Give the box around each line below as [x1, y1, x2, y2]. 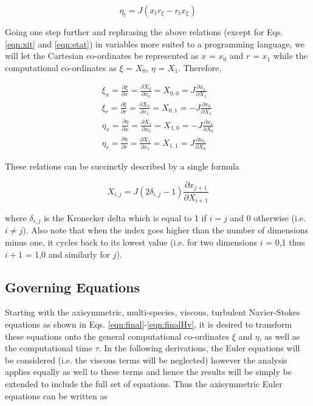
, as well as [259, 329, 300, 342]
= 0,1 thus [266, 236, 305, 249]
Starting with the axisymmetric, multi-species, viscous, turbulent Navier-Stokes [5, 306, 300, 318]
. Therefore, [178, 61, 222, 74]
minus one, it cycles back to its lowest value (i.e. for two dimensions [5, 236, 257, 249]
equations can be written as [5, 389, 108, 402]
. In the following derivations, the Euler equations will [98, 342, 300, 354]
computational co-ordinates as [5, 61, 117, 74]
